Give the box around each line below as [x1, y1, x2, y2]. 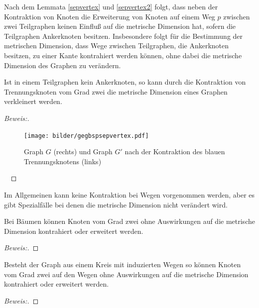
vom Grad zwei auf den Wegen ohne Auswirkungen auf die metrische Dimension [4, 269, 249, 279]
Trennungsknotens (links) [24, 156, 102, 166]
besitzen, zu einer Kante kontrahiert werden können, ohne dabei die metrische [4, 50, 242, 60]
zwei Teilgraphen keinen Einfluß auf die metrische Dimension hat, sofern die [4, 21, 236, 31]
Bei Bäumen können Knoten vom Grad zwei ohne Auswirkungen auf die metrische [4, 216, 255, 226]
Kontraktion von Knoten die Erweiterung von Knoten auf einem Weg [4, 11, 215, 21]
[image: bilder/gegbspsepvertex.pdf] [24, 132, 149, 139]
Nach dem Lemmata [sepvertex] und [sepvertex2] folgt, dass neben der [4, 1, 218, 11]
